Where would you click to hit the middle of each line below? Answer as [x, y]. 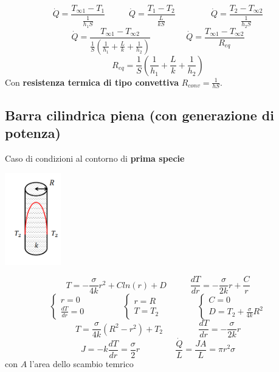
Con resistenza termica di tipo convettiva [92, 82]
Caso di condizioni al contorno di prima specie [95, 158]
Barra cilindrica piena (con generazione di [139, 115]
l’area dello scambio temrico [81, 363]
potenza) [33, 133]
